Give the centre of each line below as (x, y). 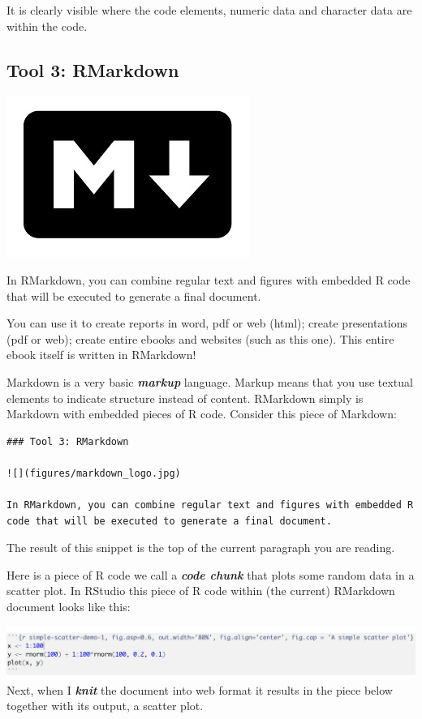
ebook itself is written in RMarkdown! (101, 355)
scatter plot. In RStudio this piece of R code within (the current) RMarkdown (201, 591)
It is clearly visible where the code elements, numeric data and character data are (209, 10)
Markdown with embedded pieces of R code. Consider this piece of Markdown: (202, 414)
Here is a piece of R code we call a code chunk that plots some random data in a (211, 574)
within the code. (47, 26)
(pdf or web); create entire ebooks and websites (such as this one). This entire (200, 338)
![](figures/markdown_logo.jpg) (94, 473)
